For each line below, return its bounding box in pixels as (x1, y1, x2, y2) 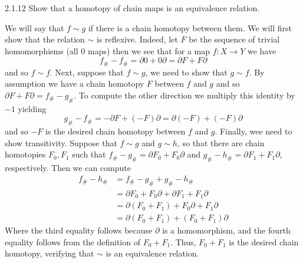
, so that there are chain (177, 136, 265, 149)
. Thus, (170, 235, 196, 248)
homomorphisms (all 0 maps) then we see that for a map (5, 44, 210, 57)
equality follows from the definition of (5, 235, 140, 248)
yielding (18, 102, 47, 114)
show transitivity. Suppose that (5, 136, 117, 149)
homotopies (5, 148, 46, 160)
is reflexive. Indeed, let (97, 33, 178, 45)
